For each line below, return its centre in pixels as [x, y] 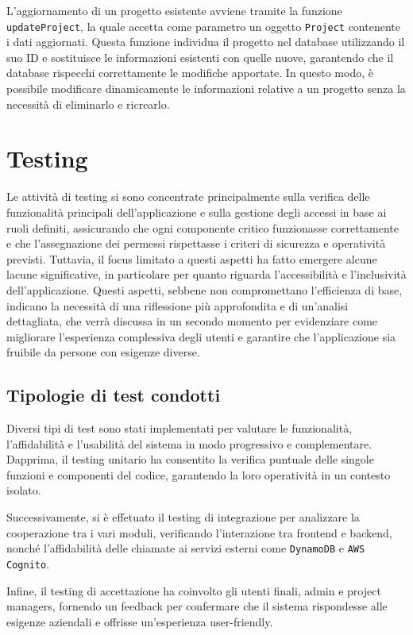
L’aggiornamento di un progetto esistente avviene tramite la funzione [174, 10]
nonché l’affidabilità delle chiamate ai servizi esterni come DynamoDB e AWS [186, 548]
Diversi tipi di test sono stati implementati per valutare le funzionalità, [179, 428]
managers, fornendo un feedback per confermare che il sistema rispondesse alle [197, 606]
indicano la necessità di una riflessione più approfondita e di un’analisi [178, 305]
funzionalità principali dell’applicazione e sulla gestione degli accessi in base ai [197, 212]
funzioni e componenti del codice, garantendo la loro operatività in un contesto [199, 474]
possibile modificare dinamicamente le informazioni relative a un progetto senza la [206, 89]
